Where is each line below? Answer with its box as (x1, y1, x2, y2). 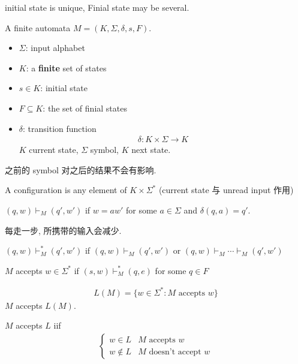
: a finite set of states (26, 61, 107, 74)
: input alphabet (25, 41, 85, 54)
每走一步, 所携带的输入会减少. (5, 224, 122, 236)
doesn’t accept (149, 347, 201, 356)
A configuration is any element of (5, 183, 127, 196)
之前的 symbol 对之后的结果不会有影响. (5, 163, 156, 176)
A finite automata (5, 21, 71, 34)
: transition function (23, 122, 97, 134)
